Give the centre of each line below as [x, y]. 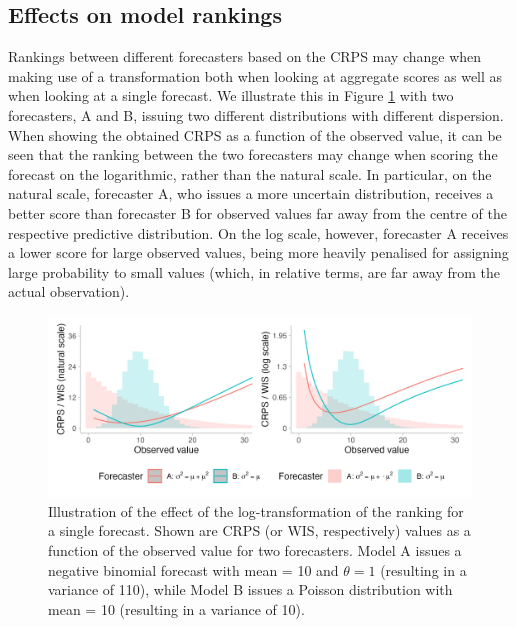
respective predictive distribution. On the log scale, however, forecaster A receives [258, 232]
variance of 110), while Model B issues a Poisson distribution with [250, 589]
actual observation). [69, 291]
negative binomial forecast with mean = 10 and [193, 569]
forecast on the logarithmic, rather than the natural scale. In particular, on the [250, 173]
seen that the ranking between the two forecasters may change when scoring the [253, 154]
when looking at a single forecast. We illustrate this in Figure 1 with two [231, 95]
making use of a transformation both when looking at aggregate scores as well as [255, 75]
